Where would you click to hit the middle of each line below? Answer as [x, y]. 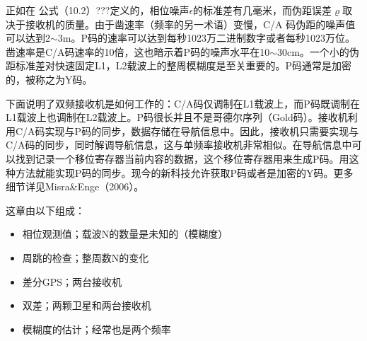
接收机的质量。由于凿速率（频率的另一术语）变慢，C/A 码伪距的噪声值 [190, 24]
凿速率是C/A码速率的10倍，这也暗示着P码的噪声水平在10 [138, 51]
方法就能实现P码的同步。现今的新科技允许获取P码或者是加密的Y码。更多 [184, 172]
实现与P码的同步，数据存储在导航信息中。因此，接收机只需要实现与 [202, 131]
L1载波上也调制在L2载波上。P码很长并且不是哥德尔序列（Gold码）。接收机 [177, 117]
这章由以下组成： [45, 210]
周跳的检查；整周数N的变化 [86, 257]
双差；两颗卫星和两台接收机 [87, 305]
